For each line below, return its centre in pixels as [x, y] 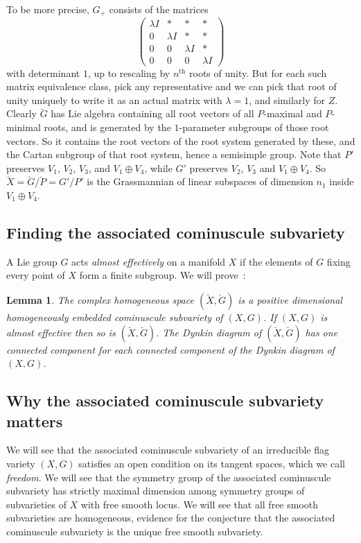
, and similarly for [287, 100]
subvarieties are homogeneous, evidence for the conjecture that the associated [171, 518]
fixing [338, 261]
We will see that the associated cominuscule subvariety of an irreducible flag [168, 450]
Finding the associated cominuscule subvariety [176, 232]
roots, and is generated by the [107, 127]
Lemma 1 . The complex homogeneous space [100, 299]
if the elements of [276, 261]
